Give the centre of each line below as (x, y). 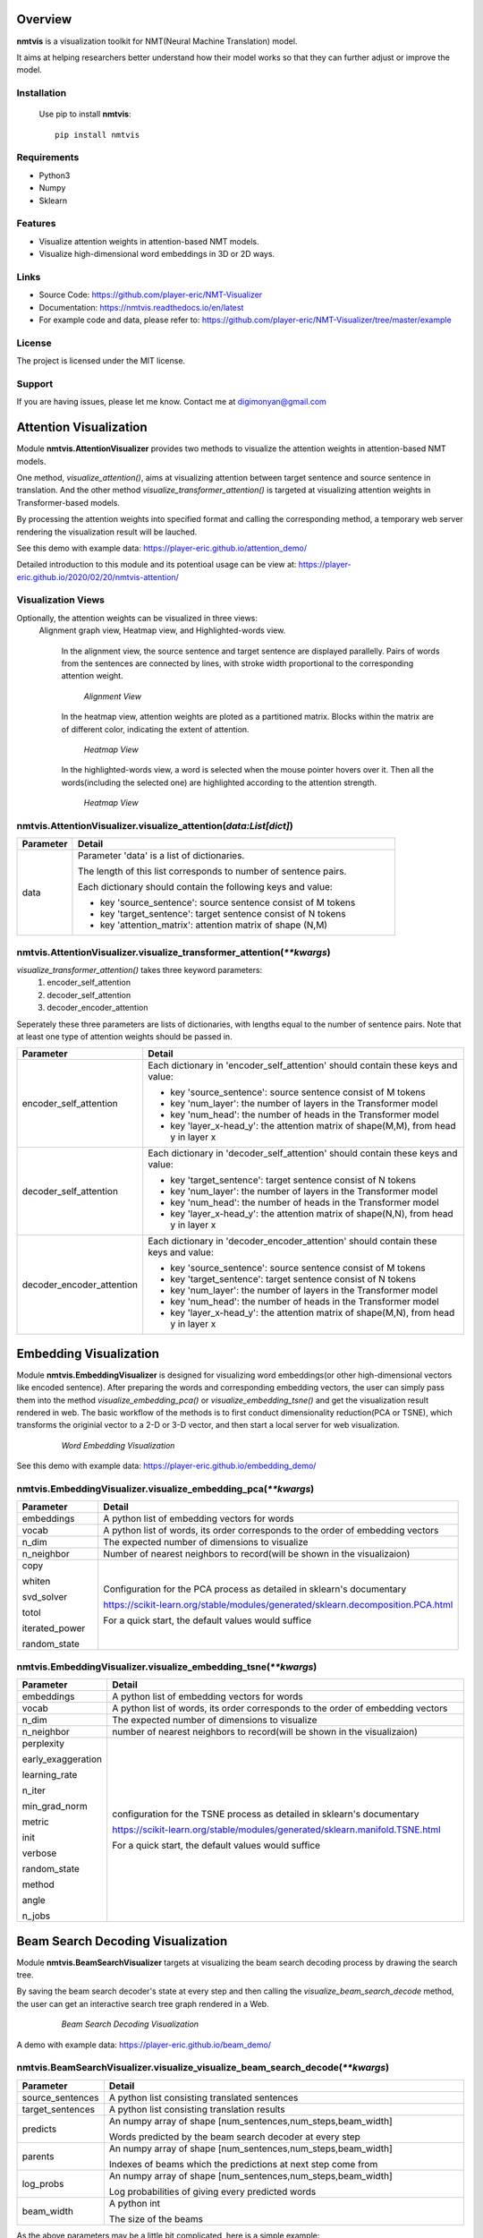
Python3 (55, 175)
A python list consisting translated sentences (203, 2097)
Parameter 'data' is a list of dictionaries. (161, 856)
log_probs (43, 2183)
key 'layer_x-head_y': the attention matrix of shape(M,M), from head (313, 1126)
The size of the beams (156, 2218)
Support (35, 383)
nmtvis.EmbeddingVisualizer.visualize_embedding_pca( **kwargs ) (165, 1489)
